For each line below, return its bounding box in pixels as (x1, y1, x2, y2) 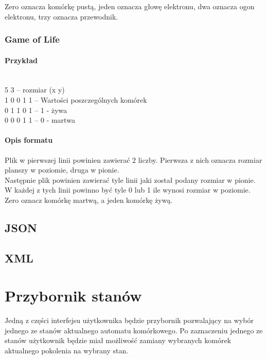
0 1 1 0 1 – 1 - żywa (5, 104, 67, 115)
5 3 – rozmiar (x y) (5, 84, 65, 95)
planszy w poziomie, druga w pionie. (5, 164, 119, 175)
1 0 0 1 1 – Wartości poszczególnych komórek (5, 95, 147, 105)
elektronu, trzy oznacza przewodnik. (5, 11, 118, 22)
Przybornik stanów (5, 285, 142, 306)
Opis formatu (5, 135, 53, 145)
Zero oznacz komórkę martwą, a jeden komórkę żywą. (5, 194, 173, 205)
